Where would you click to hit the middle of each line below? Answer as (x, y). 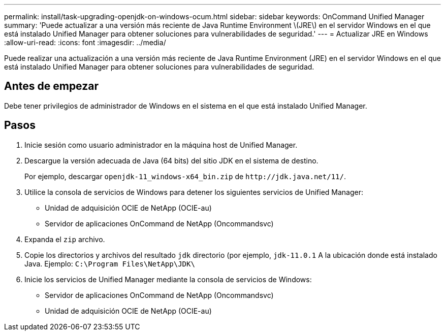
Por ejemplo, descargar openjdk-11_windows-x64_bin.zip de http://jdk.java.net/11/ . (185, 176)
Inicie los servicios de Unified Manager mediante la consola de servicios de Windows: (168, 279)
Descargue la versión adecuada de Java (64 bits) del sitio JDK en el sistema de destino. (171, 160)
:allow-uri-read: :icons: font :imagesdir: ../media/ (85, 42)
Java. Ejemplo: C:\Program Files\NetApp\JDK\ (110, 263)
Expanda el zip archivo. (65, 239)
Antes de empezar (51, 86)
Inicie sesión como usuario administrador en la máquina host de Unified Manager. (161, 145)
